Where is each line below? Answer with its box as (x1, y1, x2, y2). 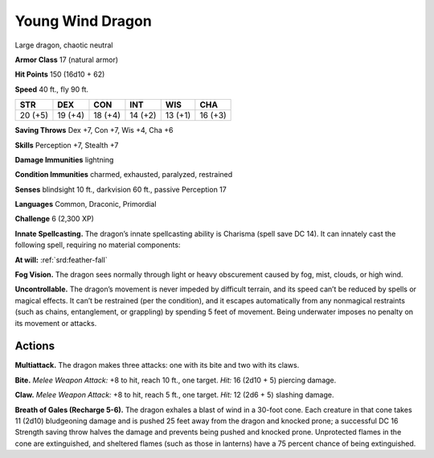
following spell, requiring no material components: (14, 240, 181, 250)
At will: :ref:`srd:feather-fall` (14, 254, 108, 265)
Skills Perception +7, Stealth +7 (14, 140, 119, 150)
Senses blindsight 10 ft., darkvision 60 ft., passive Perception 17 (14, 184, 227, 194)
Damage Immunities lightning (14, 155, 114, 164)
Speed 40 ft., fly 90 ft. (14, 85, 88, 94)
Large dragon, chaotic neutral (14, 40, 113, 50)
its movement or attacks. (14, 318, 97, 328)
